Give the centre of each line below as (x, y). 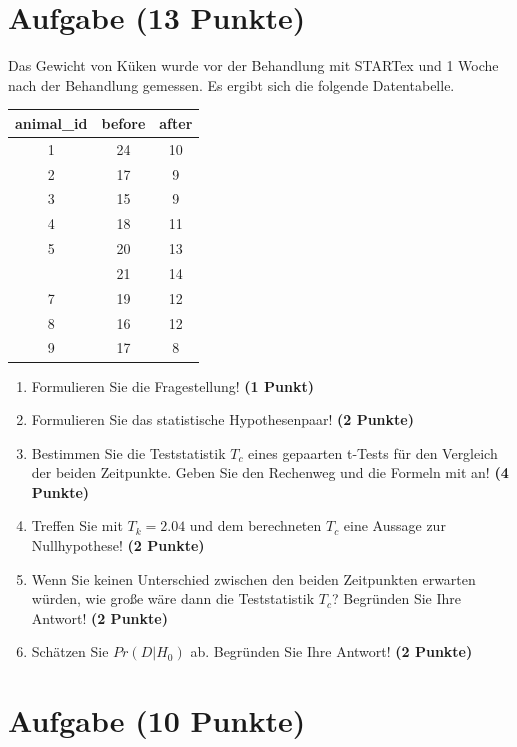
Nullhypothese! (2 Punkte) (118, 545)
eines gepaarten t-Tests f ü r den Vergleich (373, 452)
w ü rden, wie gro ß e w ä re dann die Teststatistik (173, 598)
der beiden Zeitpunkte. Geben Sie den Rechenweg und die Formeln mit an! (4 (270, 472)
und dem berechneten (255, 525)
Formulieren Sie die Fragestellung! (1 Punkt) (172, 385)
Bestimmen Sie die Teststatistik (128, 452)
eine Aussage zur (394, 525)
